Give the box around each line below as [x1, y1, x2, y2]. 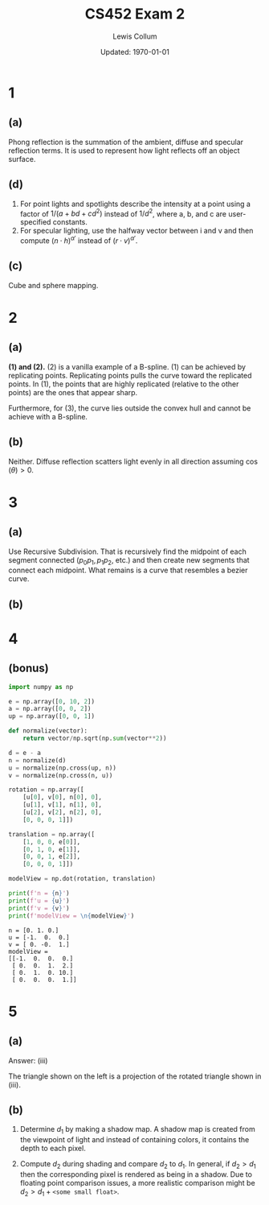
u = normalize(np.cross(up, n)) [8, 764, 116, 772]
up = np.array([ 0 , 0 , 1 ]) [8, 712, 95, 720]
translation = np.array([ [8, 830, 95, 838]
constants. [52, 217, 88, 227]
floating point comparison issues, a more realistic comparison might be [19, 1178, 255, 1187]
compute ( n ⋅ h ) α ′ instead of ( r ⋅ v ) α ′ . [19, 234, 138, 246]
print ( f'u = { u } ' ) [8, 897, 70, 905]
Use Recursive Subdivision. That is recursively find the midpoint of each [8, 547, 247, 556]
